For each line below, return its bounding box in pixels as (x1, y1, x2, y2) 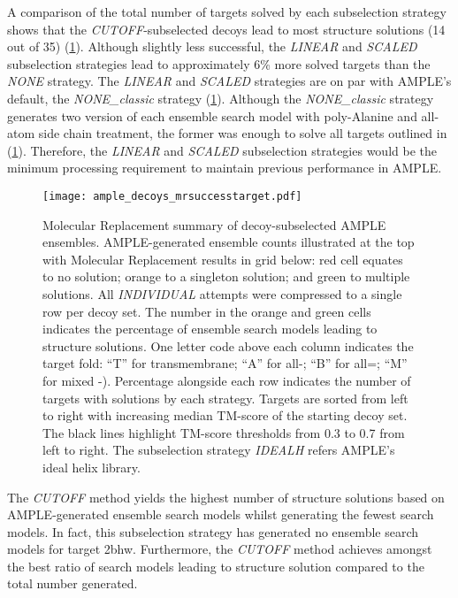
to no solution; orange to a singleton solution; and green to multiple (42, 267, 410, 286)
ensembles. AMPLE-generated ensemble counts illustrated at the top (42, 233, 415, 251)
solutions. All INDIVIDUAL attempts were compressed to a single (42, 284, 402, 303)
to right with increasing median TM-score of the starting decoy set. (42, 406, 408, 425)
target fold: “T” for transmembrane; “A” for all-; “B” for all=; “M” (42, 354, 408, 372)
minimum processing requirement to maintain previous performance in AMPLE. (7, 158, 442, 177)
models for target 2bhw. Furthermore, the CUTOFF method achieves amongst (7, 540, 432, 558)
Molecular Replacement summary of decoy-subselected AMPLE (42, 215, 386, 234)
